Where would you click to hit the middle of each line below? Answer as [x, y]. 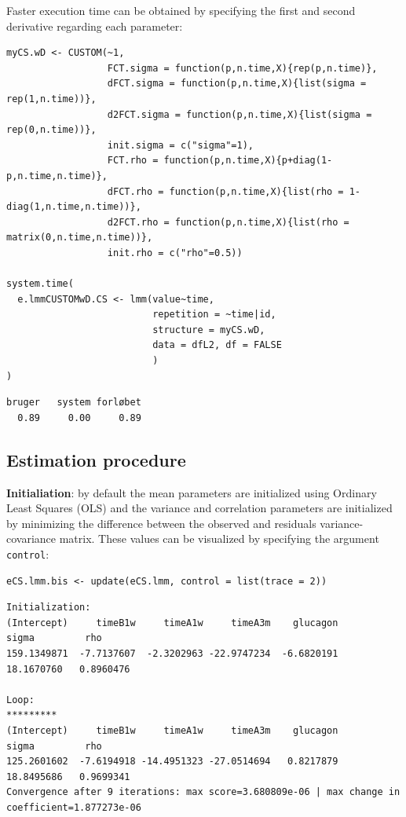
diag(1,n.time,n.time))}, [74, 207]
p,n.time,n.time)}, [57, 176]
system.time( [40, 284]
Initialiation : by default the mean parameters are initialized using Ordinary [192, 492]
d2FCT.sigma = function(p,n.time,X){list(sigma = [240, 114]
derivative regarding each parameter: [95, 26]
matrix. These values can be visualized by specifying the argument [219, 539]
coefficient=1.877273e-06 [74, 807]
